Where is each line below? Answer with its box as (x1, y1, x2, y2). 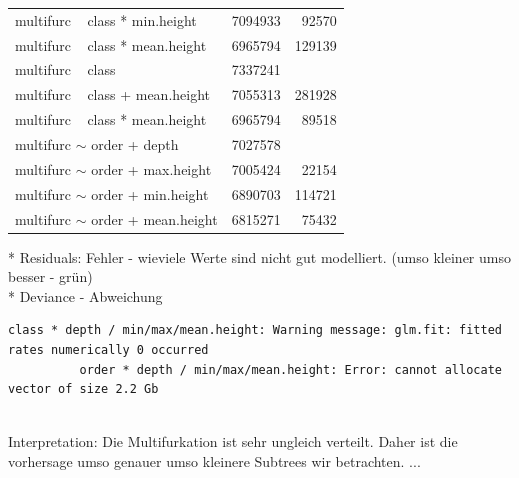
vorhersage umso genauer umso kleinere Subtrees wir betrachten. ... (8, 450, 421, 471)
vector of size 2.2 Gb (8, 382, 159, 397)
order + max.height (91, 158, 212, 179)
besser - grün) (8, 266, 93, 287)
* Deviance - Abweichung (8, 285, 163, 306)
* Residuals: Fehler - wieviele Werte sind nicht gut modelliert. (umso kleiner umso (8, 246, 511, 267)
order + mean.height (91, 208, 218, 229)
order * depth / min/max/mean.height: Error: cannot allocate (79, 362, 502, 377)
